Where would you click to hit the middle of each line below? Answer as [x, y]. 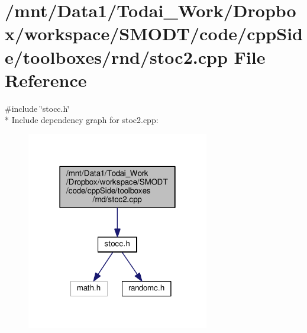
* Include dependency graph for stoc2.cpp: [82, 120]
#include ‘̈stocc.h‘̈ [38, 108]
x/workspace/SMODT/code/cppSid [154, 33]
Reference [46, 80]
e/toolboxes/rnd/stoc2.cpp [116, 56]
